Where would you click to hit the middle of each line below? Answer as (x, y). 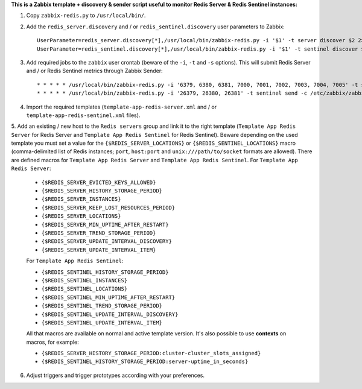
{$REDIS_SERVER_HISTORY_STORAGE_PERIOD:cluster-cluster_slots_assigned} (151, 353)
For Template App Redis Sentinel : (75, 261)
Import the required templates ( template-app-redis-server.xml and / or (122, 107)
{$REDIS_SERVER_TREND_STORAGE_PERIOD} (99, 233)
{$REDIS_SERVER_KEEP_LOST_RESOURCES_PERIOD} (108, 207)
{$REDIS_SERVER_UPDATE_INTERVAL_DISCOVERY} (106, 242)
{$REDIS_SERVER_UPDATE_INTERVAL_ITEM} (99, 250)
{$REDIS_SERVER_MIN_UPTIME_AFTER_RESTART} (105, 224)
